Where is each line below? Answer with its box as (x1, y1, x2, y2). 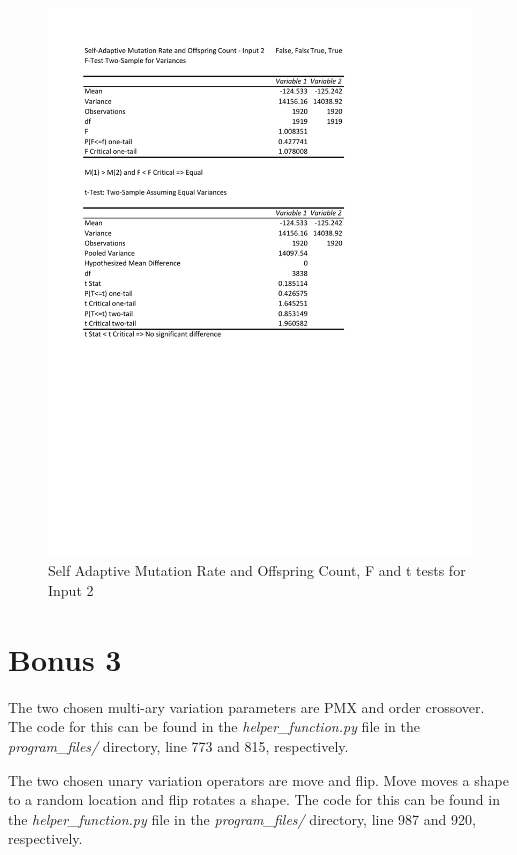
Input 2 (48, 580, 94, 601)
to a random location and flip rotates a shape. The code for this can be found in (8, 789, 500, 810)
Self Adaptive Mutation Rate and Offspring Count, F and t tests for (48, 560, 466, 581)
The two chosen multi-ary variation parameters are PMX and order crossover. (8, 696, 485, 717)
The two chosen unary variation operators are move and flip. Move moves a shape (8, 769, 509, 790)
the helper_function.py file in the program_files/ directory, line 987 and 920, (8, 808, 476, 829)
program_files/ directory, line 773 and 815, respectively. (8, 735, 349, 756)
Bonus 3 (8, 638, 122, 679)
